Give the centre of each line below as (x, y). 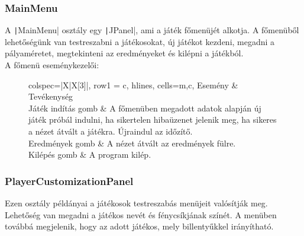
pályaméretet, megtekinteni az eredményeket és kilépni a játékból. (124, 53)
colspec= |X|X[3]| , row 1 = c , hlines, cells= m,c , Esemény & (133, 84)
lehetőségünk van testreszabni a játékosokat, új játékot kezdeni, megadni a (140, 41)
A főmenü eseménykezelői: (52, 65)
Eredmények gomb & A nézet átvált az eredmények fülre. (132, 143)
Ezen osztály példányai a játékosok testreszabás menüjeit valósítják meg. (136, 203)
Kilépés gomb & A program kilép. (90, 154)
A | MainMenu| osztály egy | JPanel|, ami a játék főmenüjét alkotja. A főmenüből (152, 30)
